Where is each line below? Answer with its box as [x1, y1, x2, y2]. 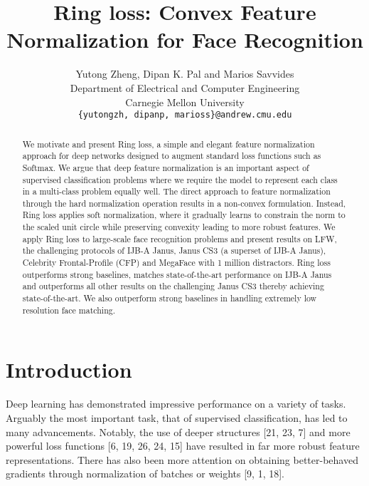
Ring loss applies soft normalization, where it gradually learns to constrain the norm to [22, 209, 346, 221]
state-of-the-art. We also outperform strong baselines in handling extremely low [22, 292, 317, 304]
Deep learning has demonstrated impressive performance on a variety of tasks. [6, 396, 346, 411]
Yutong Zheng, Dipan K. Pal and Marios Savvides [75, 66, 294, 81]
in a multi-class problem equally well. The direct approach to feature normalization [22, 185, 331, 197]
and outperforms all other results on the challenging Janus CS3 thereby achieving [22, 280, 324, 292]
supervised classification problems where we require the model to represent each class [22, 173, 338, 185]
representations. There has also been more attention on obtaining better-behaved [6, 452, 358, 467]
